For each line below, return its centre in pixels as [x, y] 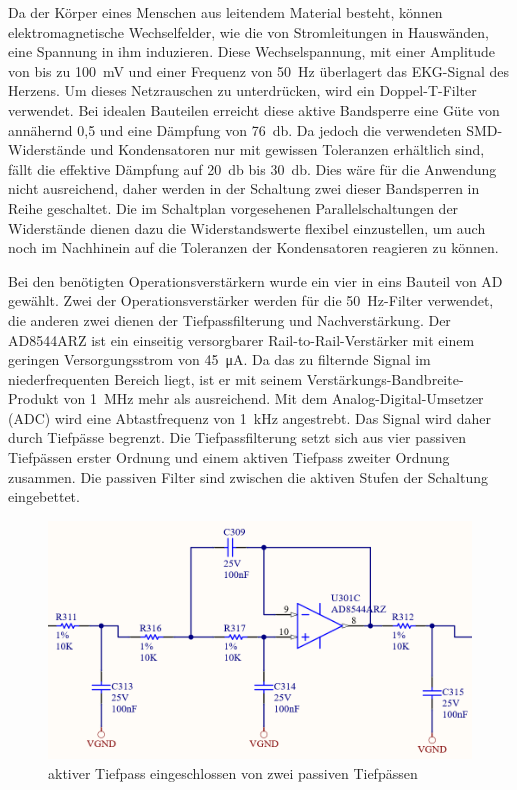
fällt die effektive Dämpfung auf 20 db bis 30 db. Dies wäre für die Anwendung [252, 168]
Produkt [33, 398]
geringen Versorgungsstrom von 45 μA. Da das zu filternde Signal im [219, 359]
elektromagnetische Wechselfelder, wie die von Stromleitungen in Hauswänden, [249, 31]
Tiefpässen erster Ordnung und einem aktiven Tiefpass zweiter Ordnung [229, 457]
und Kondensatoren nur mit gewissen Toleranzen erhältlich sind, [287, 149]
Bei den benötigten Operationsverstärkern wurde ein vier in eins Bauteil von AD [255, 280]
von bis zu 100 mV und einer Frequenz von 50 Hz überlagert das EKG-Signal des [259, 70]
